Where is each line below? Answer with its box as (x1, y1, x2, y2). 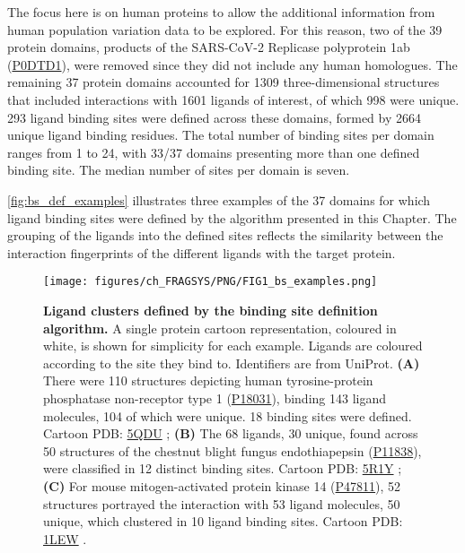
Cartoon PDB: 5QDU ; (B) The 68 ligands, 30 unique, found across (43, 424, 418, 443)
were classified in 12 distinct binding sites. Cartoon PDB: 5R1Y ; (43, 459, 402, 478)
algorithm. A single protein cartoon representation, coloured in (43, 318, 397, 337)
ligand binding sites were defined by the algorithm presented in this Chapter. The (7, 208, 457, 227)
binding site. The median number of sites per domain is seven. (7, 160, 350, 179)
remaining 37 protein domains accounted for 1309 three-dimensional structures (7, 73, 440, 91)
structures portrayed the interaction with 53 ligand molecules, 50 (43, 494, 400, 513)
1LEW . (43, 529, 87, 548)
